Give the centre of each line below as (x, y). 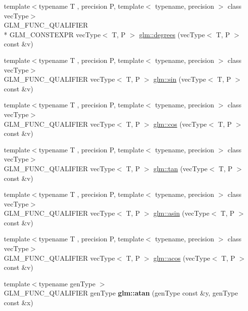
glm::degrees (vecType (172, 34)
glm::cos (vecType (180, 124)
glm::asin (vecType (181, 213)
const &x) (19, 303)
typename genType (67, 283)
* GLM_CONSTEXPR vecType (52, 34)
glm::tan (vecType (180, 168)
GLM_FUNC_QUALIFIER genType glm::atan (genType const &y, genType (121, 293)
